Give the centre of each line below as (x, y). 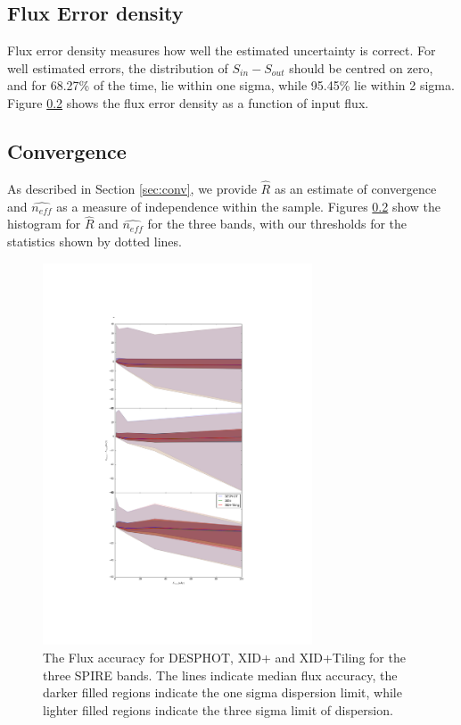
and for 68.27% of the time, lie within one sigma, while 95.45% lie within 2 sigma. (231, 85)
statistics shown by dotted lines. (95, 241)
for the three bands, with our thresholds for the (277, 224)
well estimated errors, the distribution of (118, 67)
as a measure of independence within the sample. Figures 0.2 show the (249, 206)
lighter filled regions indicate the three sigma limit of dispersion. (218, 709)
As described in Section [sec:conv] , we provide (132, 188)
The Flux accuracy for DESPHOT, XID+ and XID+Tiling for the (224, 657)
